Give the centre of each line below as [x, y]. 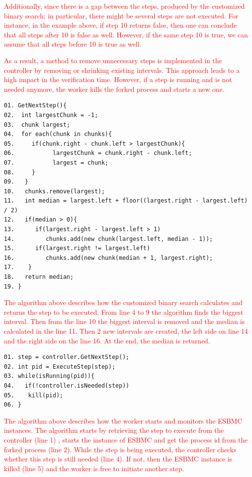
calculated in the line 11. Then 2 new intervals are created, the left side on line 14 [126, 331]
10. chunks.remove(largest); [54, 191]
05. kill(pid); [34, 395]
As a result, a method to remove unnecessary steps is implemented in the [113, 60]
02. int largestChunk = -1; [51, 115]
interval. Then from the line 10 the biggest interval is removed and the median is [125, 321]
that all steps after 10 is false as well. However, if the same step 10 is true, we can [126, 34]
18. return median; [39, 277]
